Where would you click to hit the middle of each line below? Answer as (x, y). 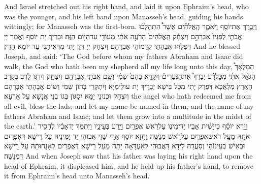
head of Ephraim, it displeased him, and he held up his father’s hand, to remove (129, 165)
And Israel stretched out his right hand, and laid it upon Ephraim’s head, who (126, 6)
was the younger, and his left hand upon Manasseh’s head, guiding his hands (124, 16)
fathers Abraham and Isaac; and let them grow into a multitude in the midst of (128, 116)
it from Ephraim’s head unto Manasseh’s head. (77, 176)
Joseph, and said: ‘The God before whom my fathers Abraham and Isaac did (124, 56)
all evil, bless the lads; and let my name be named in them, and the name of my (129, 105)
